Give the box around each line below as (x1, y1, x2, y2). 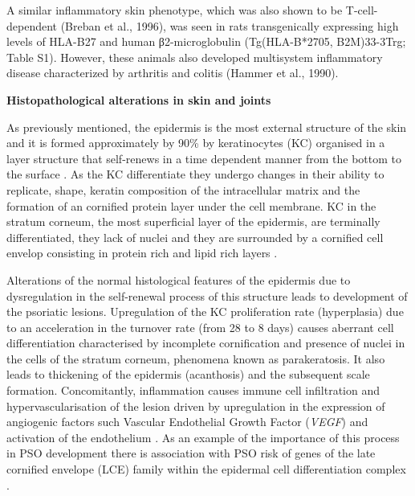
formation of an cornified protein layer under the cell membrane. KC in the (6, 197, 376, 214)
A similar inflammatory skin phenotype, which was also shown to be (6, 2, 343, 18)
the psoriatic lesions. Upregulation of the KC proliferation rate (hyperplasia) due (6, 303, 404, 320)
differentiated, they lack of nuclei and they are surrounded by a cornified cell (6, 228, 384, 245)
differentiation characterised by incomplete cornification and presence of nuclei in (6, 334, 405, 351)
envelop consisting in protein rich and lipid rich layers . (6, 244, 278, 261)
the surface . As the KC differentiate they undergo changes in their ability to (6, 166, 384, 182)
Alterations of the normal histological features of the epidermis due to (6, 271, 351, 288)
